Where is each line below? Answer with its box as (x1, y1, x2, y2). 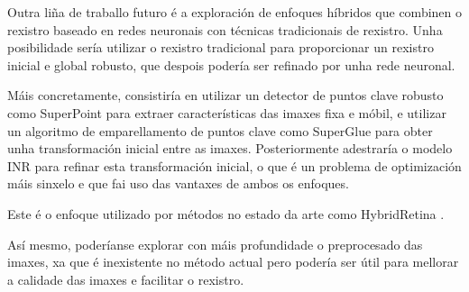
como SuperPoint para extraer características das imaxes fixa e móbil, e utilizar (7, 103, 446, 122)
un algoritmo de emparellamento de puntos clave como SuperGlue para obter (7, 121, 433, 140)
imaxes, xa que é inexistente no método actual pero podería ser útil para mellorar (7, 252, 459, 271)
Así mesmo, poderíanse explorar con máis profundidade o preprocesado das (7, 234, 423, 253)
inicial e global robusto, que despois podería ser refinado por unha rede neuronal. (7, 55, 455, 74)
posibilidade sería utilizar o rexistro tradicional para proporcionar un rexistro (7, 38, 434, 57)
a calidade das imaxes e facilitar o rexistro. (7, 269, 244, 288)
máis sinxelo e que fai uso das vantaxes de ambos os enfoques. (7, 174, 349, 193)
